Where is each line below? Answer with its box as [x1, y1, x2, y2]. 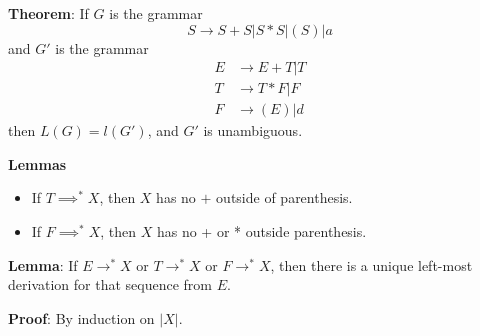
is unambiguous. [203, 120, 303, 141]
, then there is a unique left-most [270, 254, 473, 275]
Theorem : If [8, 3, 89, 23]
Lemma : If [8, 254, 78, 275]
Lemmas [8, 153, 67, 174]
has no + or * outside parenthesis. [156, 221, 367, 242]
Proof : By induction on [8, 307, 155, 328]
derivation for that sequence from [8, 274, 212, 295]
